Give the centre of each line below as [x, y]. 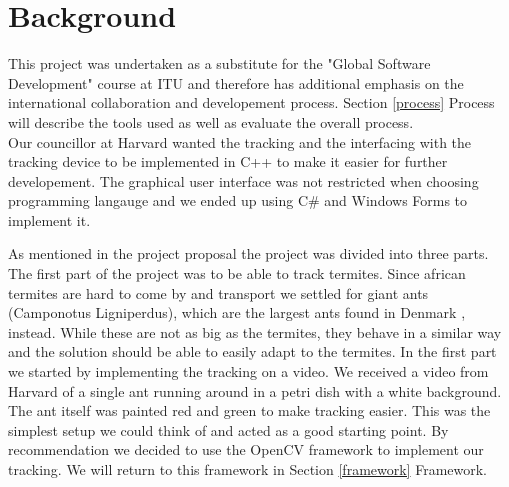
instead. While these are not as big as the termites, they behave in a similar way [255, 331]
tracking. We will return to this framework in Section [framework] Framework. [247, 469]
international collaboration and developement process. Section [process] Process [251, 102]
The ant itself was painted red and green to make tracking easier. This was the [249, 410]
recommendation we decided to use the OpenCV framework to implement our [246, 449]
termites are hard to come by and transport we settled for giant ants [218, 292]
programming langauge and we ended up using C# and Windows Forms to [238, 200]
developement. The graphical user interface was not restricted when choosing [243, 180]
